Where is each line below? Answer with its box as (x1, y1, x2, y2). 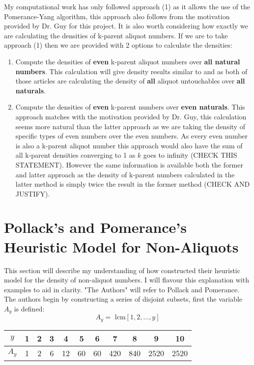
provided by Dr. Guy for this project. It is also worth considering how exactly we (4, 21, 248, 31)
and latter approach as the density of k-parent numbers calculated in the (15, 169, 235, 179)
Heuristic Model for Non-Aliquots (4, 236, 239, 256)
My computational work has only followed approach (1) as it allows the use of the (4, 1, 250, 11)
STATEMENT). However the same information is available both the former (15, 159, 243, 169)
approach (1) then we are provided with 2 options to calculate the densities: (4, 40, 232, 50)
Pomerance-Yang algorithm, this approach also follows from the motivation (4, 11, 230, 21)
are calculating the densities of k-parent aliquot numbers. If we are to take (4, 30, 228, 40)
